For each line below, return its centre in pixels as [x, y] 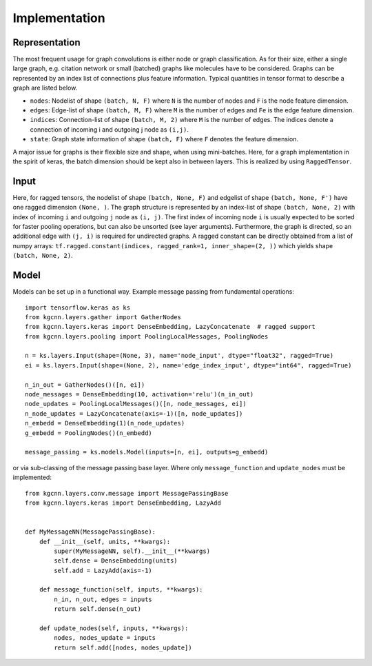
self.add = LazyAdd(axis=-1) [103, 570]
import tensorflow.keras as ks [78, 307]
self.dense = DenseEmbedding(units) [116, 561]
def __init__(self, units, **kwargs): [105, 542]
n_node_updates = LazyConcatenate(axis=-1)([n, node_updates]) [134, 413]
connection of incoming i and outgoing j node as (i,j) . [109, 129]
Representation [46, 42]
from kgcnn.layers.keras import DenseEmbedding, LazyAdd [123, 503]
